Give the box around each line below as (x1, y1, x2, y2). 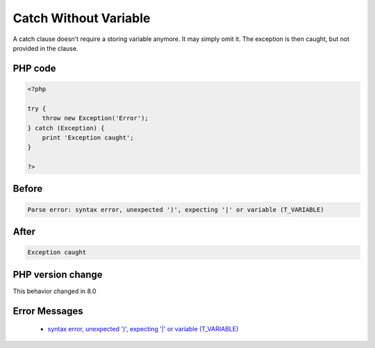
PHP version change (12, 268, 103, 281)
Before (12, 183, 43, 194)
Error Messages (12, 305, 83, 317)
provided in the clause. (12, 44, 78, 52)
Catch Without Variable (12, 10, 151, 26)
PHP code (12, 63, 56, 74)
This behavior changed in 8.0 (12, 287, 97, 295)
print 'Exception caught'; (42, 133, 135, 142)
